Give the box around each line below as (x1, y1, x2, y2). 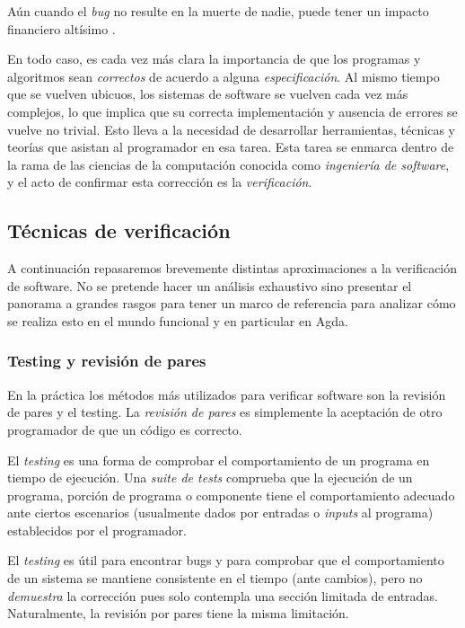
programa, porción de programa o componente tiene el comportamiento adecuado (7, 485, 455, 504)
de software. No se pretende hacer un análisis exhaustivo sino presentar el (7, 276, 412, 295)
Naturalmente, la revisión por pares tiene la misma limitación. (7, 604, 349, 623)
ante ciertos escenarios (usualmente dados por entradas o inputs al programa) (7, 503, 434, 522)
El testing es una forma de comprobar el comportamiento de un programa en (7, 450, 430, 469)
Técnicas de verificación (7, 217, 231, 244)
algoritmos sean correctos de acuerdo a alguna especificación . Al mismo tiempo (7, 66, 440, 85)
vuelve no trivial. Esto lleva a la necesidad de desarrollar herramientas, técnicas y (7, 119, 455, 138)
